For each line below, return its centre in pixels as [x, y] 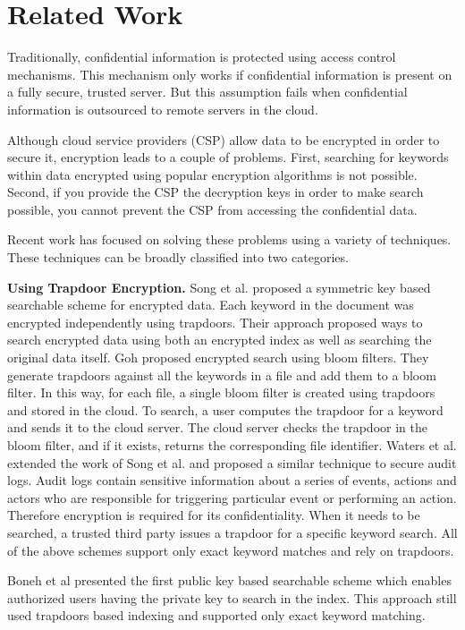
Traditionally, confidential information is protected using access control [202, 57]
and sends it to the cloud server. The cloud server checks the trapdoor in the [217, 427]
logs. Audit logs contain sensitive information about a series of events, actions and [232, 480]
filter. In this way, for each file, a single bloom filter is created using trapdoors [221, 392]
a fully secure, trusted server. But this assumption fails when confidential [207, 92]
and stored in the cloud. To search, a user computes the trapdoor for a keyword [225, 409]
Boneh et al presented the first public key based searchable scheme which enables [229, 580]
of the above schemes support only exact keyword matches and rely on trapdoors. [231, 550]
